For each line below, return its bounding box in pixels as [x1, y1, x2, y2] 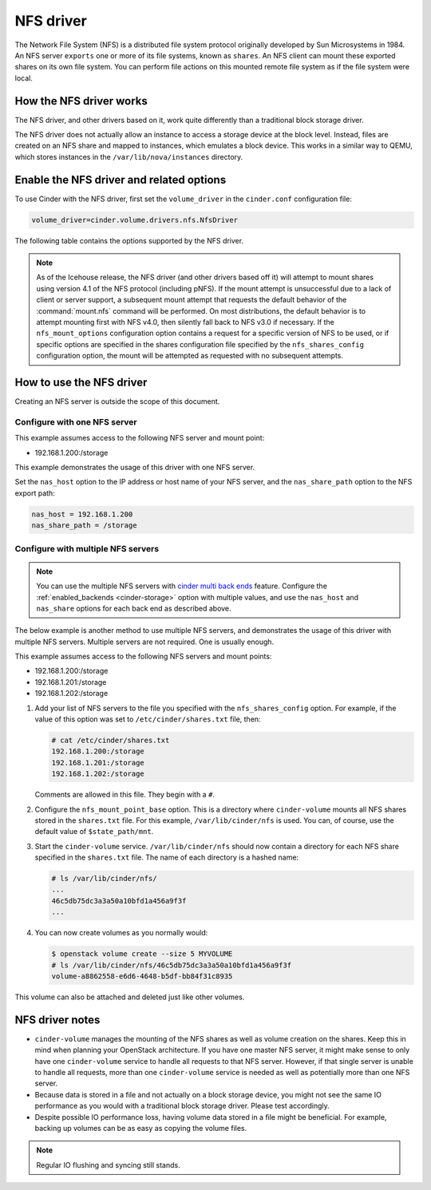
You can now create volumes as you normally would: [34, 928, 208, 938]
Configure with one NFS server [14, 416, 137, 427]
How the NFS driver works [14, 94, 148, 108]
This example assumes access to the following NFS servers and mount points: [14, 651, 272, 662]
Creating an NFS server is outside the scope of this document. [14, 397, 220, 406]
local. [14, 73, 34, 83]
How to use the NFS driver [14, 376, 148, 389]
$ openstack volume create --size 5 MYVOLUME [51, 950, 233, 959]
